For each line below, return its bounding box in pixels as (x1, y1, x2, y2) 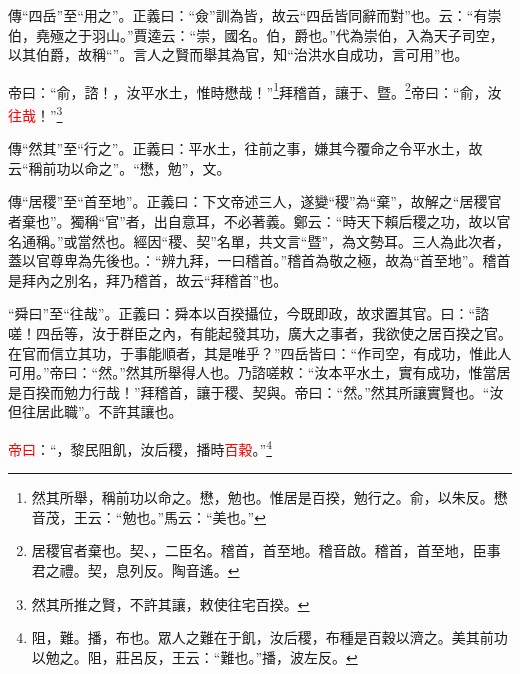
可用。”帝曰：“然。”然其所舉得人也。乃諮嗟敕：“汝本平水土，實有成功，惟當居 (8, 362, 511, 383)
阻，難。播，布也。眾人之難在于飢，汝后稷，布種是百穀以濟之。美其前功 (31, 627, 508, 648)
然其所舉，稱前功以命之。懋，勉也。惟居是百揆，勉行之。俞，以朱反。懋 (31, 487, 508, 508)
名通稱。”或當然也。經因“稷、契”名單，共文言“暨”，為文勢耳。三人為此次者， (8, 230, 511, 251)
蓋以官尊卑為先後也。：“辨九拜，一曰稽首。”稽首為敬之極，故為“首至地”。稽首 (8, 250, 511, 271)
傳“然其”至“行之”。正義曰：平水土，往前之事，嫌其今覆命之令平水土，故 (8, 138, 483, 159)
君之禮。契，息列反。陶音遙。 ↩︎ (31, 560, 240, 581)
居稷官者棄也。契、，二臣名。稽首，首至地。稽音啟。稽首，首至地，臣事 (31, 540, 501, 561)
